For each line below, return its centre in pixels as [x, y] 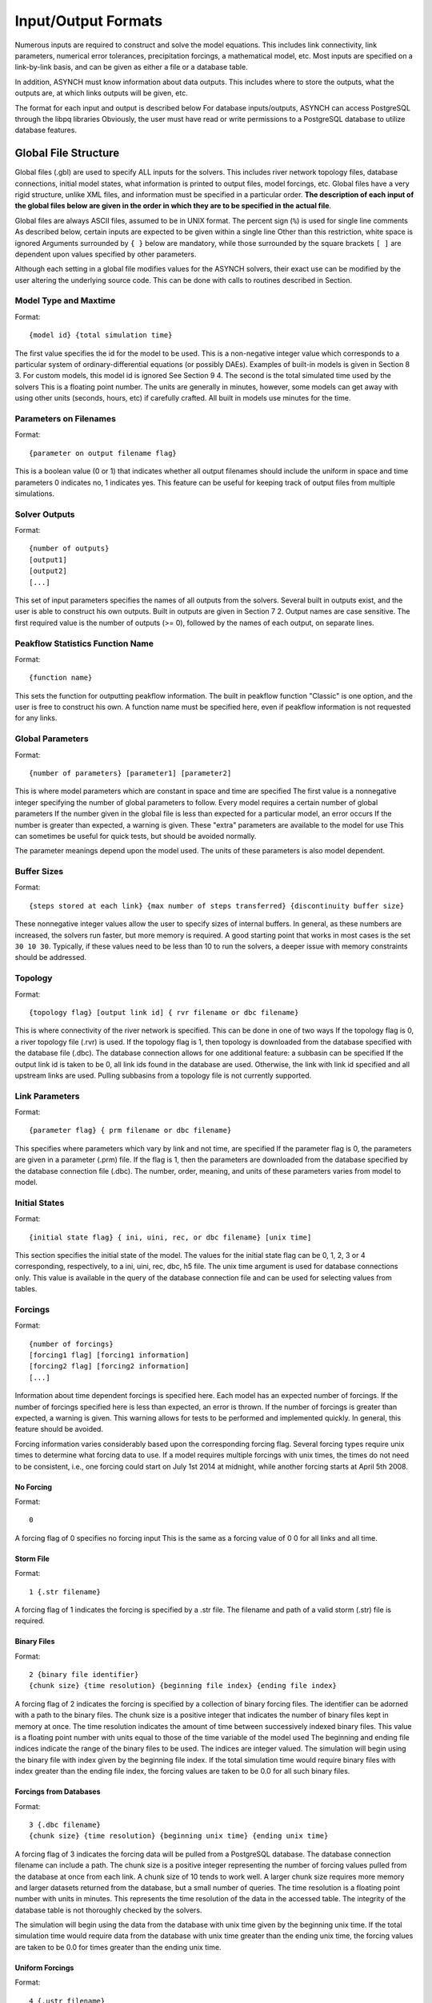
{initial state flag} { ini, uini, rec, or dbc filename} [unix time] [170, 1237]
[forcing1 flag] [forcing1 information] [109, 1355]
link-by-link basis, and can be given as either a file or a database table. [131, 67]
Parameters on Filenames [65, 418]
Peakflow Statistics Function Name [84, 643]
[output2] [48, 571]
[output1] [48, 560]
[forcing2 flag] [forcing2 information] [109, 1366]
